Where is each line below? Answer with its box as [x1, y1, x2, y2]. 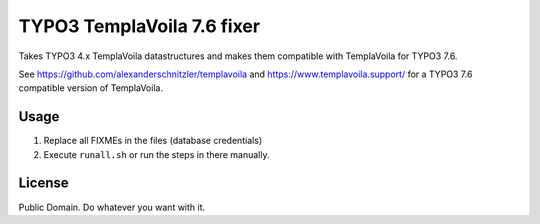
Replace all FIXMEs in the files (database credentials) [43, 135, 263, 147]
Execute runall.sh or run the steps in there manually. [43, 148, 270, 160]
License [18, 175, 69, 192]
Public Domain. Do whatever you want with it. [18, 201, 206, 213]
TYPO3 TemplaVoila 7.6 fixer [18, 15, 260, 37]
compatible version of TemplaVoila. [18, 82, 164, 94]
